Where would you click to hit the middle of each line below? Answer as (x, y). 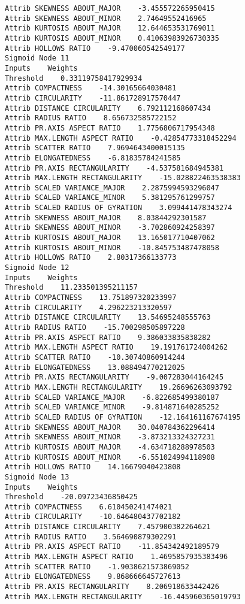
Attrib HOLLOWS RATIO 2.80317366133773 (91, 258)
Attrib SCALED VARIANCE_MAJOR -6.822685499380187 (112, 397)
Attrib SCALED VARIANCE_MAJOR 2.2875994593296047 (112, 188)
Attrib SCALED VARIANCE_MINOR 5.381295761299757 (110, 198)
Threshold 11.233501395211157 (71, 288)
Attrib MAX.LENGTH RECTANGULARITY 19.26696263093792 (119, 387)
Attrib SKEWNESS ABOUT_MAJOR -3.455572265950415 (110, 8)
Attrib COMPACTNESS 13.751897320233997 (91, 298)
